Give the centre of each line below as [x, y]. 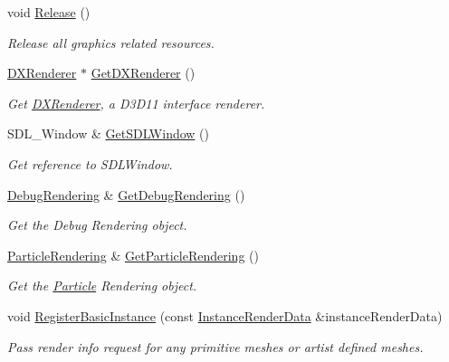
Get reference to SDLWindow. [90, 163]
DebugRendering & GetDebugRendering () [126, 194]
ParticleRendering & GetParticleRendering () [133, 255]
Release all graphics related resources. [111, 42]
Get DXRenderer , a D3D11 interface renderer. [136, 103]
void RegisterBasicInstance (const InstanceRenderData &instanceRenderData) [225, 315]
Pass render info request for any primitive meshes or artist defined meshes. [215, 346]
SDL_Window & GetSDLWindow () [108, 133]
